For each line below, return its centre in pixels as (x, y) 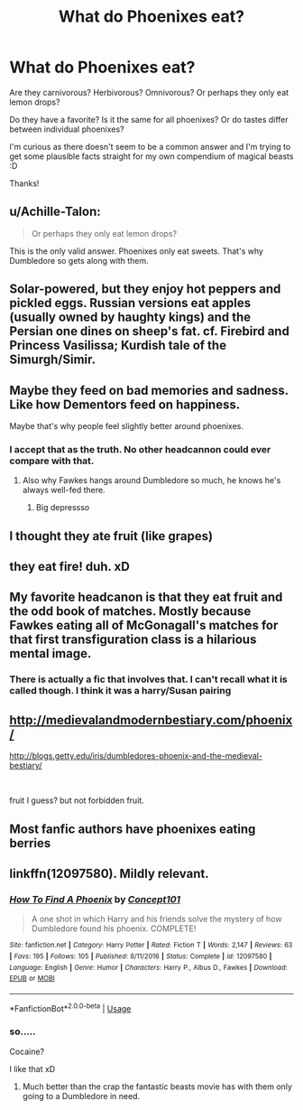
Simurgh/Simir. (53, 360)
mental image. (50, 653)
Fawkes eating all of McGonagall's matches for (144, 625)
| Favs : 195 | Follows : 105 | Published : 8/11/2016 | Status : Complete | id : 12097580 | (141, 956)
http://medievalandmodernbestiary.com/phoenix (151, 720)
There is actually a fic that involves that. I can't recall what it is (148, 679)
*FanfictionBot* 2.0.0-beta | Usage (70, 1007)
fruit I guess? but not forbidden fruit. (77, 800)
